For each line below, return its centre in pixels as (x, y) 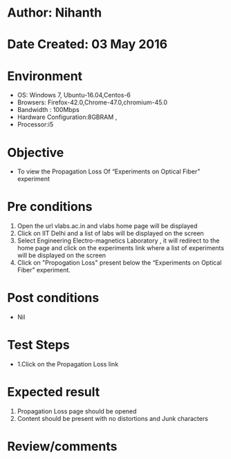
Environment (45, 76)
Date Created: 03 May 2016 (87, 45)
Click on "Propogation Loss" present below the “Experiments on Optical (119, 263)
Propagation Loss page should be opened (77, 411)
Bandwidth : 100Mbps (48, 110)
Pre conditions (50, 207)
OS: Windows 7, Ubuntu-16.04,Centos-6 (74, 95)
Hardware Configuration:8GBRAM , (67, 117)
